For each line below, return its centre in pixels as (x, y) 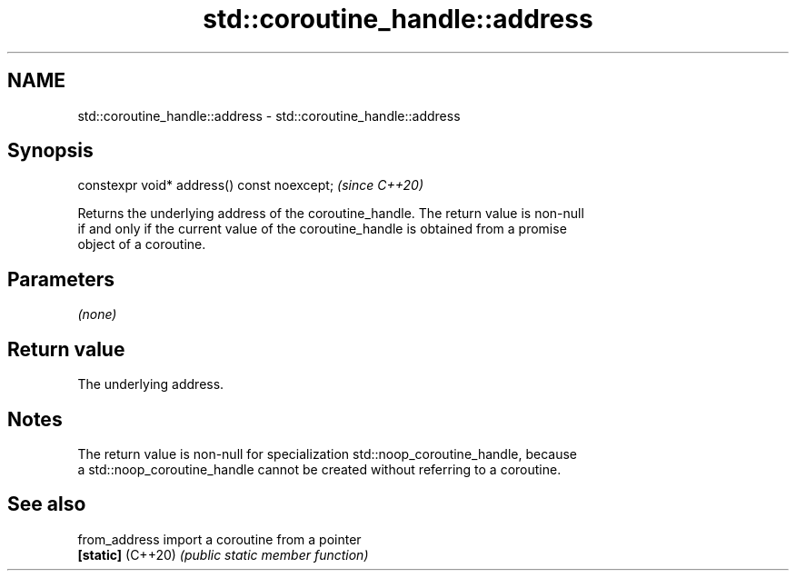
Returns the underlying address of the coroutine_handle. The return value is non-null (331, 214)
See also (47, 504)
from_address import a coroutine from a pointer (219, 539)
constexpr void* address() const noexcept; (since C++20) (251, 185)
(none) (97, 314)
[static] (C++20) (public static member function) (223, 554)
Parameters (61, 279)
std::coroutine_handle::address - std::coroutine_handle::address (269, 115)
